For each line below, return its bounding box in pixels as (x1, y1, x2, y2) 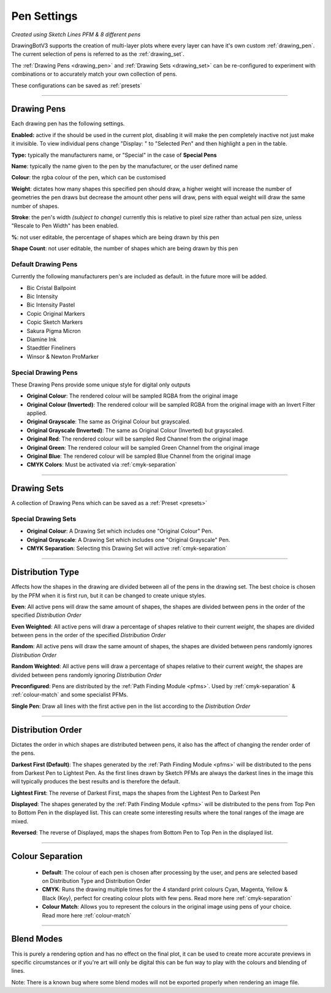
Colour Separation (11, 851, 83, 862)
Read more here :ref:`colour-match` (42, 911, 132, 919)
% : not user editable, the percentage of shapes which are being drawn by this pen (11, 234, 219, 241)
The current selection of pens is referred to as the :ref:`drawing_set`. (11, 50, 185, 58)
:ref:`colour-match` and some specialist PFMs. (11, 691, 129, 699)
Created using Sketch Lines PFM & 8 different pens (11, 31, 141, 38)
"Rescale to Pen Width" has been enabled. (11, 222, 119, 230)
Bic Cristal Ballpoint (26, 284, 76, 291)
